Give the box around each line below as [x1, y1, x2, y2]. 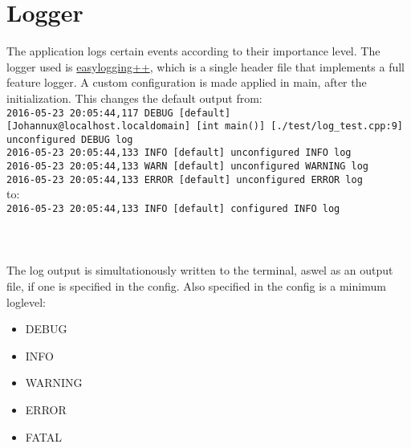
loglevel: [6, 293, 46, 310]
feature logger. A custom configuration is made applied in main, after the [6, 74, 367, 91]
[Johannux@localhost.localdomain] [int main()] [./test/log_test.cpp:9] [6, 120, 403, 132]
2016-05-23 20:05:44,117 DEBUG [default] [6, 107, 231, 119]
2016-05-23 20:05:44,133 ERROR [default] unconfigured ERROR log [6, 173, 363, 185]
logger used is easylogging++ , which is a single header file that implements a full [6, 58, 405, 75]
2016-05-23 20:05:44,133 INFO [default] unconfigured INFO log [6, 147, 352, 159]
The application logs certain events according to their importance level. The [6, 43, 380, 59]
